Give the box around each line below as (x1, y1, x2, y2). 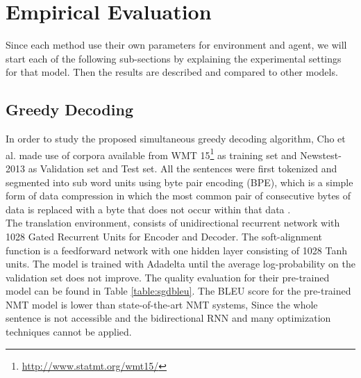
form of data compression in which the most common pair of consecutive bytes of (6, 188, 351, 203)
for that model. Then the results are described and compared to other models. (6, 65, 338, 79)
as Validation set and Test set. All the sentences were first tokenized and (28, 161, 337, 175)
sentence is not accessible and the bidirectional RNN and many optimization (6, 311, 331, 325)
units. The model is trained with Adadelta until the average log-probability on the (6, 256, 355, 271)
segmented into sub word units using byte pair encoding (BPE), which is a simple (6, 174, 353, 189)
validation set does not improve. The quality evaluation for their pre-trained (6, 270, 330, 284)
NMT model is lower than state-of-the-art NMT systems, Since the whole (6, 297, 318, 311)
